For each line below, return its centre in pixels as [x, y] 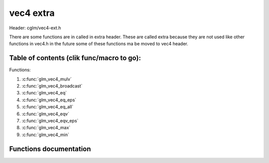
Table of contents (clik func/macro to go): [75, 58]
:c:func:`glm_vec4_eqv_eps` [50, 121]
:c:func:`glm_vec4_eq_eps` [49, 100]
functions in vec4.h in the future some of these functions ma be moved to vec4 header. [99, 44]
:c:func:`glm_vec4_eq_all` [48, 107]
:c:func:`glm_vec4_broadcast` [52, 86]
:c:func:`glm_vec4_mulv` [47, 79]
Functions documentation [50, 149]
